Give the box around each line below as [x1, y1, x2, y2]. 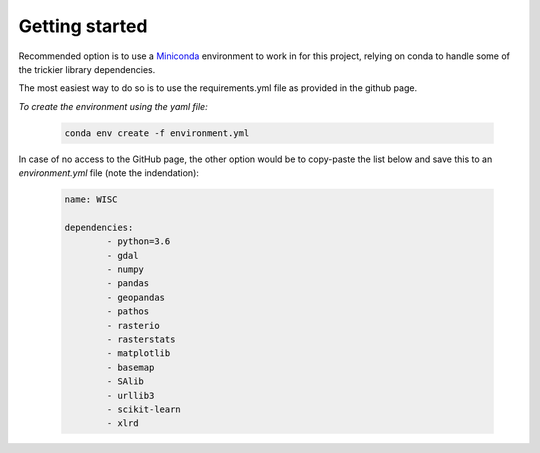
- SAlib [106, 376, 145, 387]
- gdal [106, 250, 139, 261]
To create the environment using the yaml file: [18, 100, 209, 112]
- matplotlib [106, 348, 171, 359]
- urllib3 [106, 390, 155, 401]
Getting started [18, 15, 148, 37]
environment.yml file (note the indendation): [18, 167, 200, 179]
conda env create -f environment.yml [64, 127, 250, 139]
